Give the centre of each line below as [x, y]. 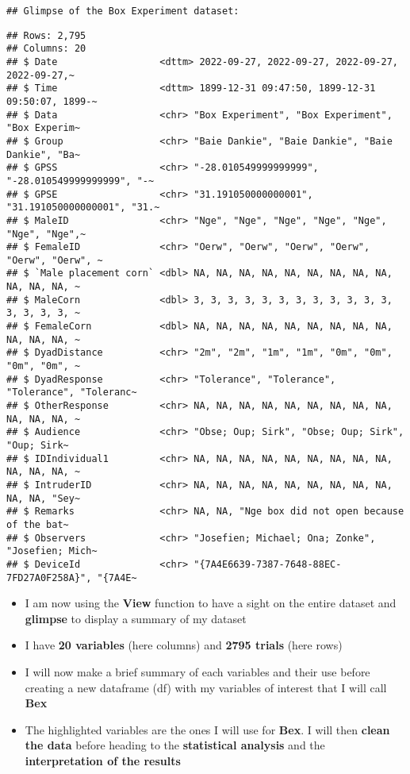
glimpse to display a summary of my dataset [136, 618]
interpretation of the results [103, 760]
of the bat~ [38, 524]
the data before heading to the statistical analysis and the [175, 745]
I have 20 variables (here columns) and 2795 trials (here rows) [184, 645]
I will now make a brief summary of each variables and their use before [197, 672]
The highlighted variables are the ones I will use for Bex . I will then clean [207, 729]
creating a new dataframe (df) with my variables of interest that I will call [206, 687]
